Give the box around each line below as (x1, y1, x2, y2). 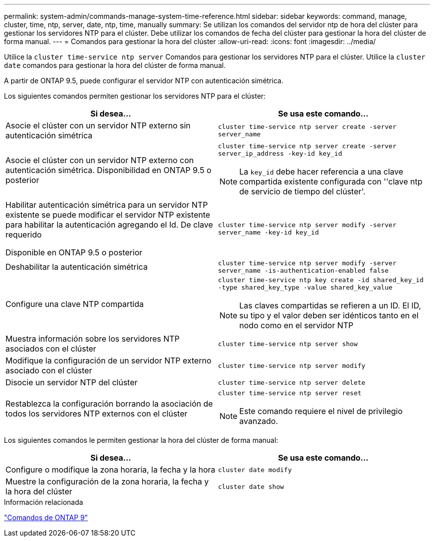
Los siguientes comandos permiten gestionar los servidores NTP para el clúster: (4, 92, 266, 100)
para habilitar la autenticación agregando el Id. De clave (5, 220, 213, 230)
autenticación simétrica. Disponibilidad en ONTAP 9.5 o (5, 165, 212, 175)
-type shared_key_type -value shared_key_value (218, 284, 393, 291)
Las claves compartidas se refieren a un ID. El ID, (239, 301, 421, 310)
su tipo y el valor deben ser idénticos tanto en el (239, 310, 419, 320)
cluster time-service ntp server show (218, 340, 358, 348)
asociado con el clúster (5, 365, 92, 375)
